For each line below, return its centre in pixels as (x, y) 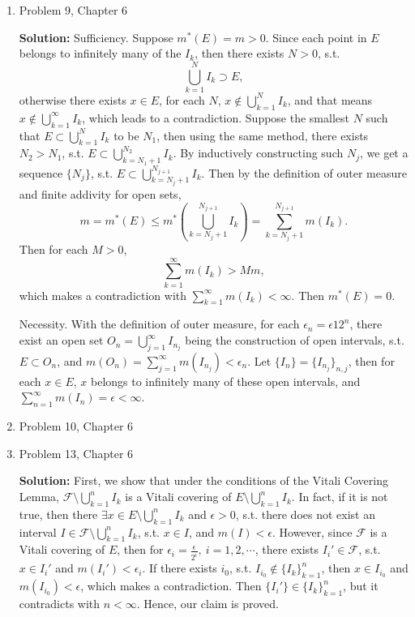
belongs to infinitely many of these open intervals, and (225, 381)
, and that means (330, 99)
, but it (361, 586)
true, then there (58, 514)
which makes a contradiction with (103, 295)
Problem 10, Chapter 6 (76, 426)
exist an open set (61, 340)
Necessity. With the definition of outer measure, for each (159, 324)
